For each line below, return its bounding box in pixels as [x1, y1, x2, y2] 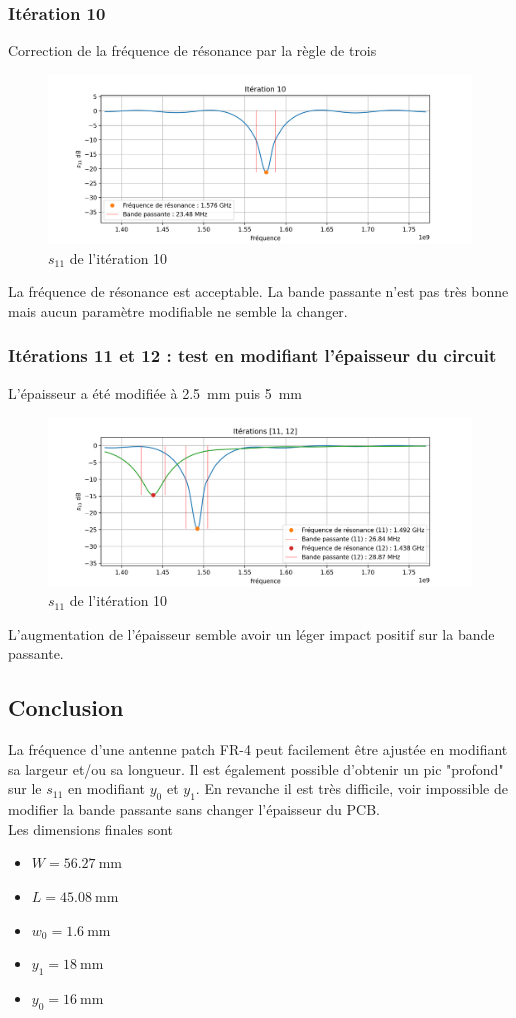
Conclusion [8, 692, 124, 723]
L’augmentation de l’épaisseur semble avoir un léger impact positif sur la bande [8, 623, 495, 644]
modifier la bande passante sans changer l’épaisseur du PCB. [8, 799, 380, 820]
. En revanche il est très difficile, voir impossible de [195, 778, 508, 799]
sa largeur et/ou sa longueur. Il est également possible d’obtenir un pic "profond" [8, 758, 504, 779]
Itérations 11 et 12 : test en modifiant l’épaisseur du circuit [8, 343, 497, 368]
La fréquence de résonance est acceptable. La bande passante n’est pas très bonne [8, 281, 509, 302]
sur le [8, 778, 42, 799]
